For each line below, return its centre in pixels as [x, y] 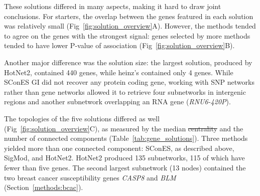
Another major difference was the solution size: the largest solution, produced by [128, 62]
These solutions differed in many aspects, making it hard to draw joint [113, 6]
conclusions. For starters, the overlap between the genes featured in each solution [129, 16]
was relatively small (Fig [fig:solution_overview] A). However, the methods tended [130, 26]
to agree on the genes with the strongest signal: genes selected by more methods [127, 35]
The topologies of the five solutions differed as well [82, 118]
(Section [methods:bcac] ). [44, 187]
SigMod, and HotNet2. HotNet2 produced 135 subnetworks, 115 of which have [124, 158]
